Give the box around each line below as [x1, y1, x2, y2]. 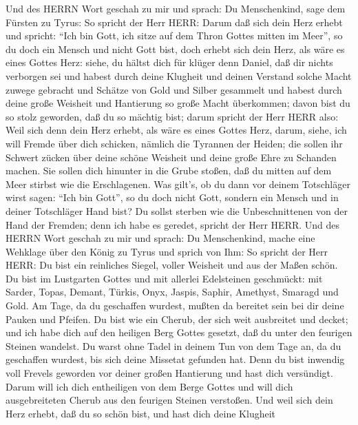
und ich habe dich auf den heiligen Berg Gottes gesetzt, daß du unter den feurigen [6, 325, 352, 340]
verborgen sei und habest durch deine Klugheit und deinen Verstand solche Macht [6, 68, 352, 83]
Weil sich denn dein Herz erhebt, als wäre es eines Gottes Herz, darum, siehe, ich [6, 123, 347, 137]
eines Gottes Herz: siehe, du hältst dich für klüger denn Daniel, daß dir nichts [6, 55, 333, 70]
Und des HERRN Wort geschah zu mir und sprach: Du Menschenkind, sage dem [6, 1, 346, 15]
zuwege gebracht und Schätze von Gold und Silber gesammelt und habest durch [6, 82, 342, 96]
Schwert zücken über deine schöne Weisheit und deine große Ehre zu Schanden [6, 149, 337, 164]
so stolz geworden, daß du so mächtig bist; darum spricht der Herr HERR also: [6, 109, 339, 123]
